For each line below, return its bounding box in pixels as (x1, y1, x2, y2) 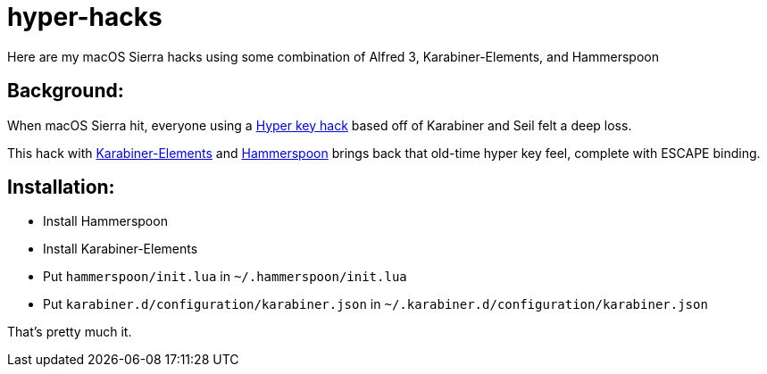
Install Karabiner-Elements (43, 241, 198, 257)
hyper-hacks (7, 2, 163, 32)
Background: (7, 79, 124, 103)
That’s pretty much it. (7, 324, 132, 340)
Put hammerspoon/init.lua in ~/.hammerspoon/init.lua (43, 269, 407, 285)
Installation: (7, 176, 115, 199)
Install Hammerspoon (43, 213, 168, 229)
